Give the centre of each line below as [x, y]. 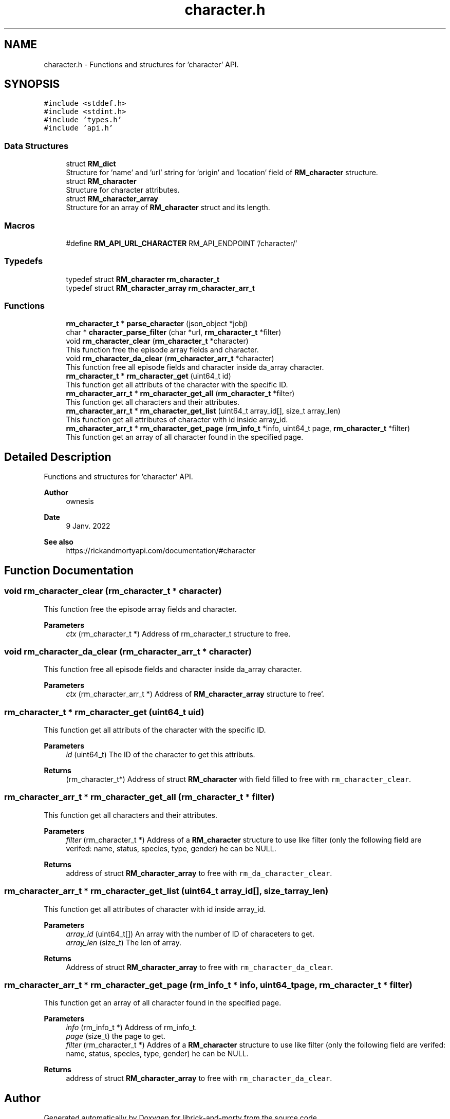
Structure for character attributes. [123, 190]
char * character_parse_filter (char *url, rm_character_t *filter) [174, 332]
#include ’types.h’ [83, 120]
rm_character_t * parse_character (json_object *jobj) [157, 324]
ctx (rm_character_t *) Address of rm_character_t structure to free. [178, 633]
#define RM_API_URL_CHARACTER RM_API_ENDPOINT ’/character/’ [182, 243]
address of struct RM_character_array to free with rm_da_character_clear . [199, 873]
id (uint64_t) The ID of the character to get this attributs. [161, 754]
